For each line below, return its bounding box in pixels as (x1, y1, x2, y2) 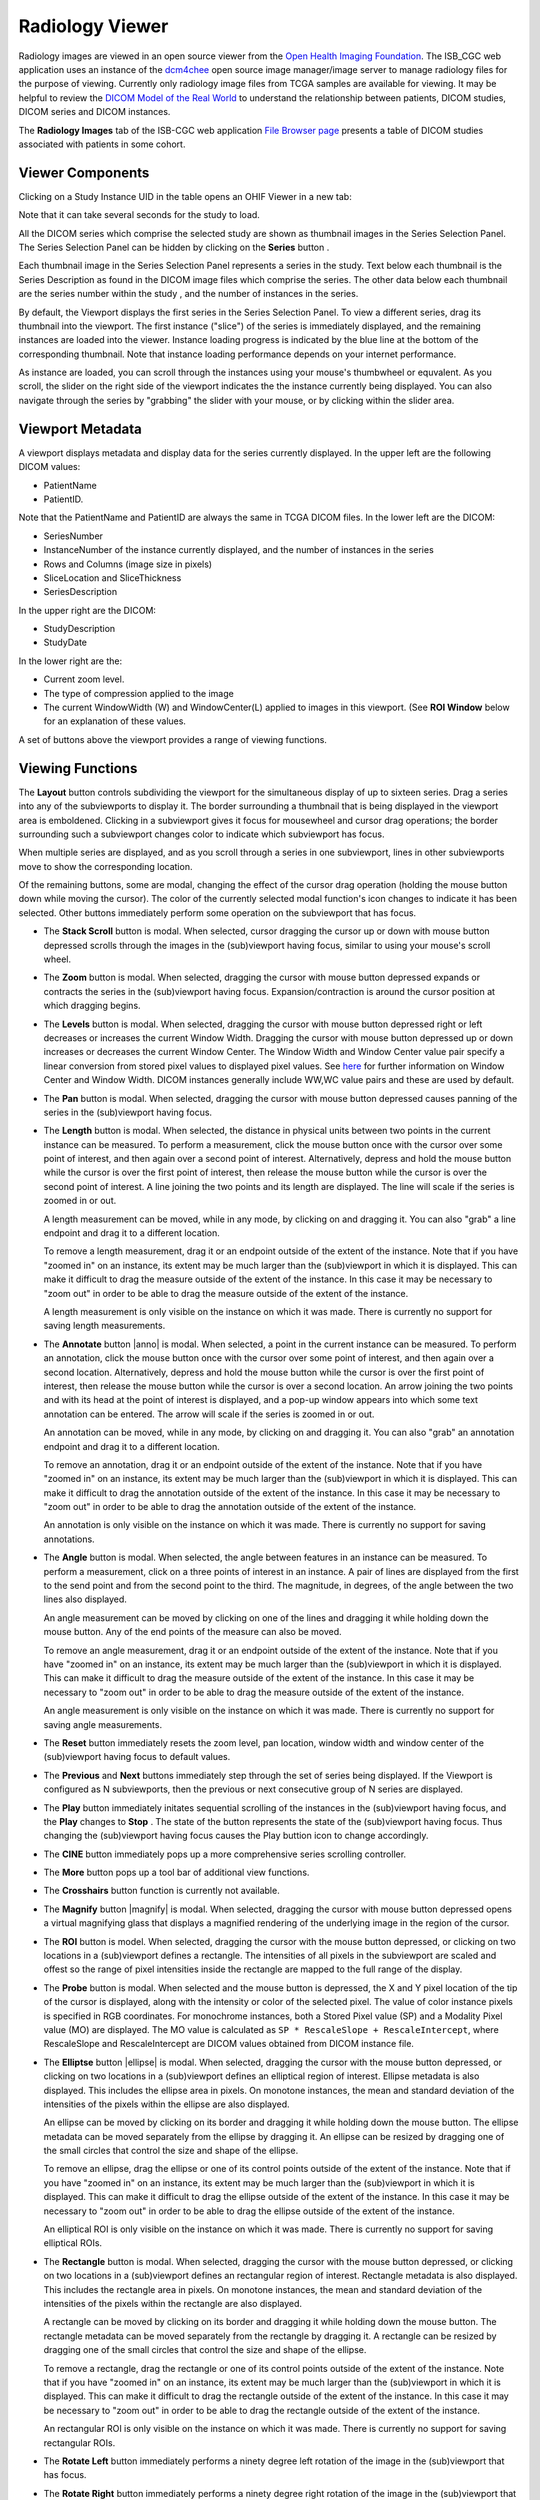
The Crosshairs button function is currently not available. (43, 1885, 280, 1897)
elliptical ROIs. (43, 2237, 103, 2249)
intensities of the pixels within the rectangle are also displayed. (43, 2298, 303, 2309)
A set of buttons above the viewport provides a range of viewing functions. (18, 733, 327, 745)
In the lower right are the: (18, 655, 123, 667)
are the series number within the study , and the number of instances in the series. (18, 288, 359, 300)
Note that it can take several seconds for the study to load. (18, 209, 260, 221)
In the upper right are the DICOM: (18, 604, 157, 616)
